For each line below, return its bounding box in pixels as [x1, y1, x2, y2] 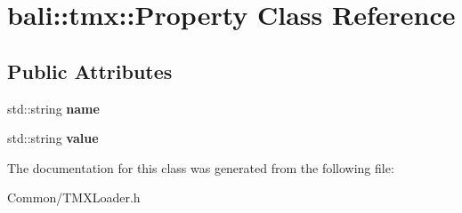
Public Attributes [7, 57, 173, 84]
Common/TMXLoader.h [7, 188, 141, 207]
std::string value [7, 129, 99, 147]
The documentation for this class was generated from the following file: [7, 158, 394, 177]
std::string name [7, 99, 100, 117]
